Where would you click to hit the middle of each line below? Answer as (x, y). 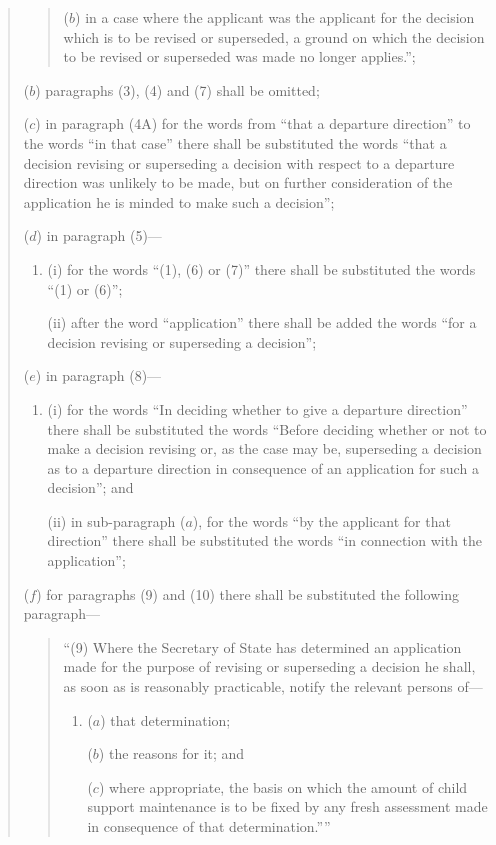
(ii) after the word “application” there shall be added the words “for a (262, 322)
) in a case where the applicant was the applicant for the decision (275, 17)
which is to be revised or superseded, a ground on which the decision (274, 36)
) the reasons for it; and (171, 753)
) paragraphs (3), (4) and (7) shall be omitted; (177, 89)
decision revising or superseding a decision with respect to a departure (239, 162)
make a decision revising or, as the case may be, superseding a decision (264, 448)
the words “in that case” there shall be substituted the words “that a (235, 142)
